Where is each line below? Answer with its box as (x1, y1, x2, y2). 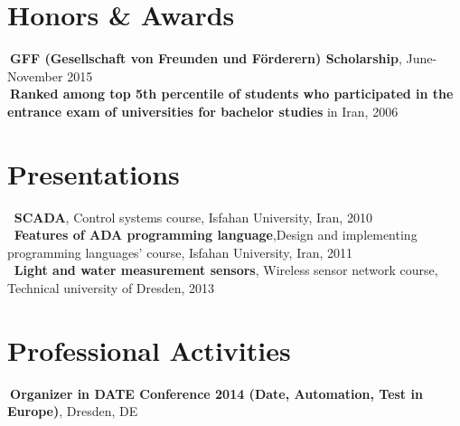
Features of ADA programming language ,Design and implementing (14, 225, 418, 244)
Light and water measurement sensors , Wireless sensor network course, (14, 260, 438, 279)
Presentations (7, 155, 180, 192)
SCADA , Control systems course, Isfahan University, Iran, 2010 (14, 207, 372, 226)
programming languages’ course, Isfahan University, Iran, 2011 (7, 242, 353, 261)
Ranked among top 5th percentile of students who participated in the (10, 84, 454, 103)
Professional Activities (7, 331, 291, 368)
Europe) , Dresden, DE (7, 402, 138, 421)
